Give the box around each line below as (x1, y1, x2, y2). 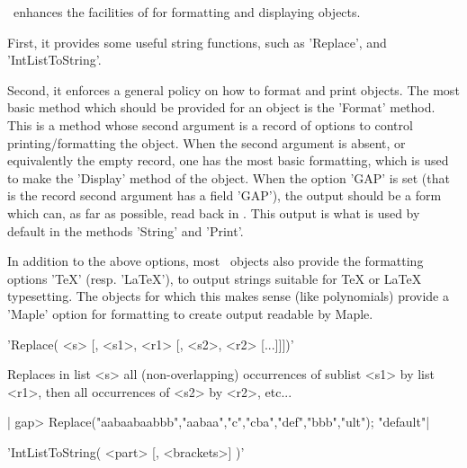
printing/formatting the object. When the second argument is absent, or (7, 133, 406, 152)
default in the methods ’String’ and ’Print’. (7, 221, 244, 240)
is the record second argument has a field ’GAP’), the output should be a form (7, 186, 442, 205)
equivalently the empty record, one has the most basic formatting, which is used (7, 151, 449, 170)
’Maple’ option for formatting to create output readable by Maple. (7, 304, 373, 322)
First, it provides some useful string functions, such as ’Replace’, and (7, 32, 387, 51)
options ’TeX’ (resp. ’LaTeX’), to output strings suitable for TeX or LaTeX (7, 269, 422, 287)
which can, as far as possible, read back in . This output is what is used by (7, 203, 420, 222)
